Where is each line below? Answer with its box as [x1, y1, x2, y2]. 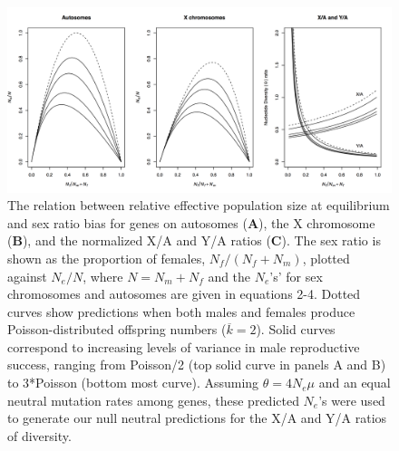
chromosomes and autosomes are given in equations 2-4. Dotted [7, 284, 361, 303]
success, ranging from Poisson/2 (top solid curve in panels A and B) [7, 355, 386, 374]
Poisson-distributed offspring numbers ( [7, 320, 227, 339]
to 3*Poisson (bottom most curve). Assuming [7, 373, 259, 392]
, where [83, 266, 123, 285]
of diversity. [7, 426, 72, 445]
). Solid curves [256, 320, 336, 339]
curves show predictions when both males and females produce [7, 302, 355, 321]
